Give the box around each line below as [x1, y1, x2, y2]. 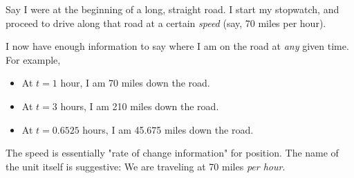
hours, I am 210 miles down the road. [60, 98, 219, 113]
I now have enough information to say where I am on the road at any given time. [6, 39, 349, 53]
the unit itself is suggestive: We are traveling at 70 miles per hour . [6, 159, 286, 173]
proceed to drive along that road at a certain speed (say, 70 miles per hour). [6, 15, 326, 30]
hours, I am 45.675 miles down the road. [82, 122, 254, 136]
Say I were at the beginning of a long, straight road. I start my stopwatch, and [6, 2, 339, 16]
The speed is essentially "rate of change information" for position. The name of [6, 145, 339, 160]
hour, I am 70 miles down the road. [60, 75, 210, 90]
